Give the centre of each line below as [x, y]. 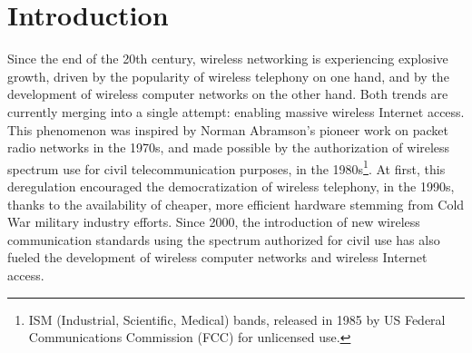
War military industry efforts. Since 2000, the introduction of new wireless [214, 222]
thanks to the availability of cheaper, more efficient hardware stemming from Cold [236, 204]
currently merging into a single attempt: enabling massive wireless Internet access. [236, 111]
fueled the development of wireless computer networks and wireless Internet [217, 257]
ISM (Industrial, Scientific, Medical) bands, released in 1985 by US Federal [237, 319]
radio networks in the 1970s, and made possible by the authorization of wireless [229, 147]
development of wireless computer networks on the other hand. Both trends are [228, 94]
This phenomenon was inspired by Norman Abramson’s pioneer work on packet [228, 129]
